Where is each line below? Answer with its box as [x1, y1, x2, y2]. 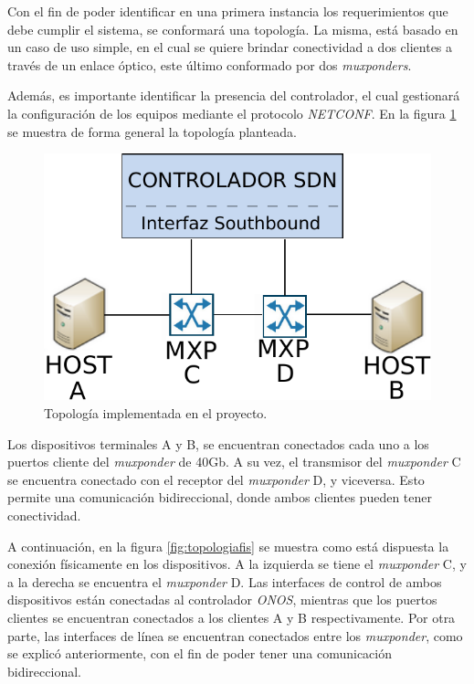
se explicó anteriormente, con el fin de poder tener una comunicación [7, 644, 392, 663]
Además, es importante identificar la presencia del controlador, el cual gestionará [7, 86, 460, 105]
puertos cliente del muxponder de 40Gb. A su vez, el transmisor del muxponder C [7, 452, 461, 471]
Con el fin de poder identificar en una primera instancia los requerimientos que [7, 2, 448, 20]
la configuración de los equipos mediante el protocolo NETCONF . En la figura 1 [7, 103, 457, 122]
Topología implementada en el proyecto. [44, 404, 268, 423]
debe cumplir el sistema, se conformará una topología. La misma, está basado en [7, 19, 458, 38]
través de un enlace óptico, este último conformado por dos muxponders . [7, 55, 412, 74]
